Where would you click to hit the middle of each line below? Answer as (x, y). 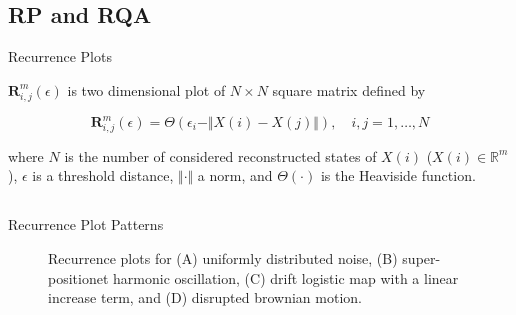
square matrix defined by (349, 89)
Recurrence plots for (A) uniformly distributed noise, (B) (223, 257)
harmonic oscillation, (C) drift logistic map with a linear (286, 277)
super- (421, 257)
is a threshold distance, (103, 175)
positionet (78, 277)
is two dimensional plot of (146, 89)
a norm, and (235, 175)
